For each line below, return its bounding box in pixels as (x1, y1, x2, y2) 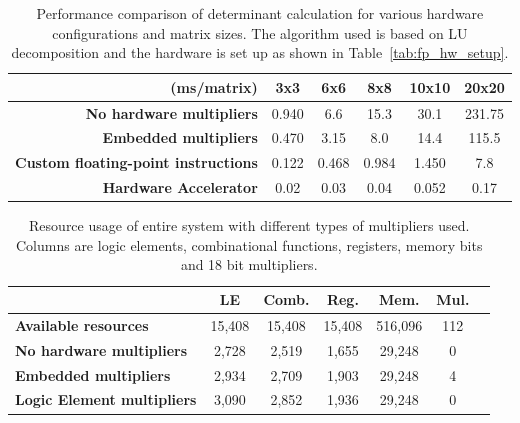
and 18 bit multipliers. (180, 254, 318, 275)
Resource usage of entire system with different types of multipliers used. (29, 215, 470, 236)
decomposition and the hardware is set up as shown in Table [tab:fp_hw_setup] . (11, 42, 509, 63)
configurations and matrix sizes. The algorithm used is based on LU (52, 22, 468, 43)
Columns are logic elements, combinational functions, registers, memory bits (15, 234, 483, 255)
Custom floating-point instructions (15, 152, 258, 173)
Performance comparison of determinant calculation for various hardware (36, 3, 484, 23)
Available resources (15, 314, 149, 335)
